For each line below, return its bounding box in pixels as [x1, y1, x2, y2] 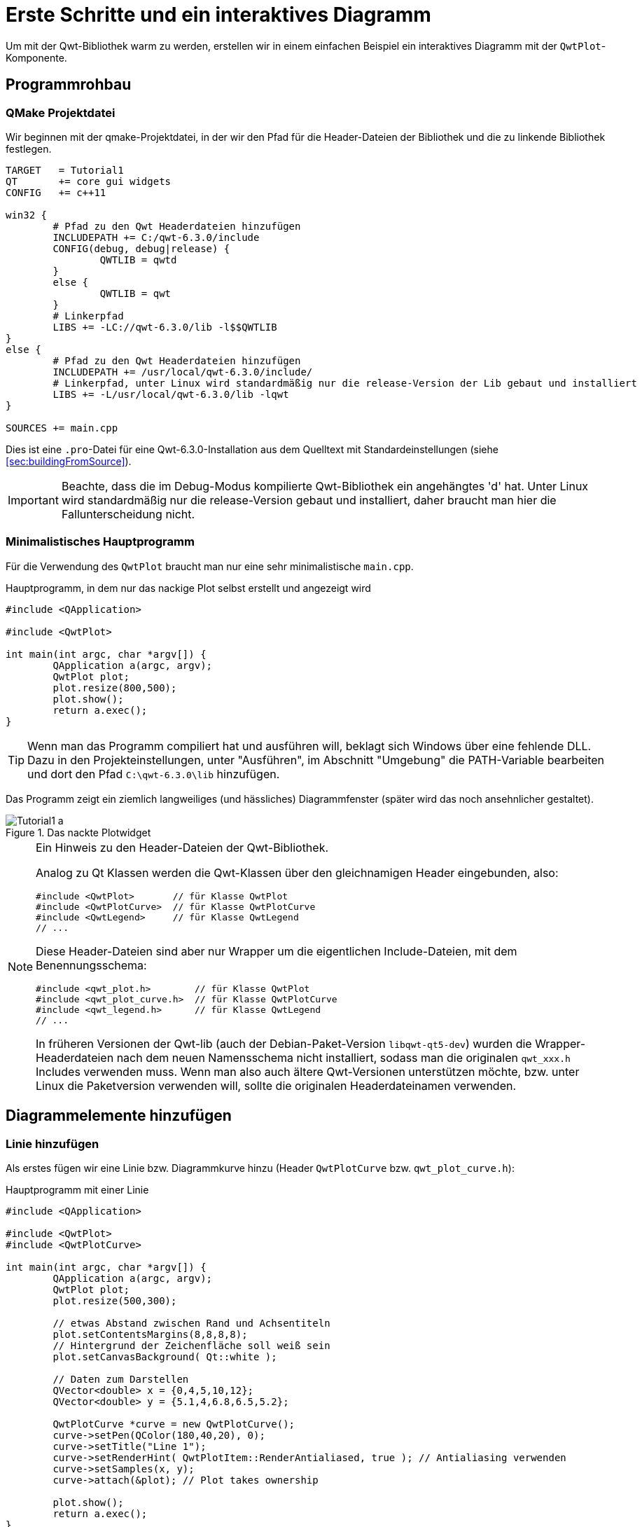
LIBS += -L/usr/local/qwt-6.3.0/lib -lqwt [53, 388, 289, 400]
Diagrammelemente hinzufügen [6, 1107, 232, 1125]
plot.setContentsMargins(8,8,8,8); [53, 1328, 248, 1340]
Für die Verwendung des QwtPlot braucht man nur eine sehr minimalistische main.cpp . [6, 560, 414, 572]
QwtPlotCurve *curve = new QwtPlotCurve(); [53, 1418, 295, 1430]
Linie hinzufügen [6, 1136, 99, 1151]
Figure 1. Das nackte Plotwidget [6, 826, 151, 838]
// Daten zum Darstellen [53, 1373, 189, 1385]
